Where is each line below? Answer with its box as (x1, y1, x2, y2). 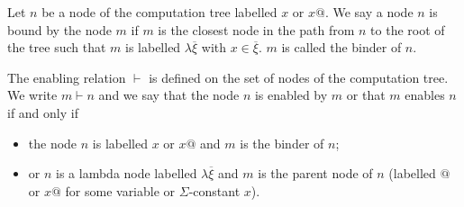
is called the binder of (281, 38, 402, 57)
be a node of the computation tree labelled (41, 3, 277, 21)
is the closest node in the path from (158, 20, 355, 39)
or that (346, 85, 386, 104)
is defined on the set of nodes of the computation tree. (149, 67, 449, 86)
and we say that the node (98, 85, 240, 104)
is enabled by (254, 85, 328, 104)
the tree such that (7, 38, 106, 57)
